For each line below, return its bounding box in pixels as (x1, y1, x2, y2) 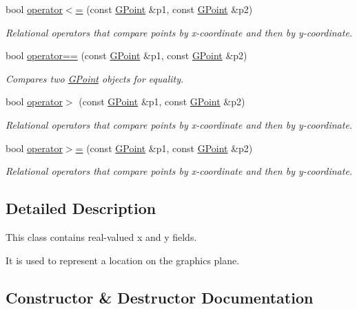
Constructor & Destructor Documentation (6, 286, 314, 308)
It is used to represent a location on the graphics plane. (6, 253, 240, 267)
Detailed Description (6, 198, 156, 219)
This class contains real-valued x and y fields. (6, 229, 197, 244)
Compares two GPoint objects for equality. (6, 71, 184, 85)
